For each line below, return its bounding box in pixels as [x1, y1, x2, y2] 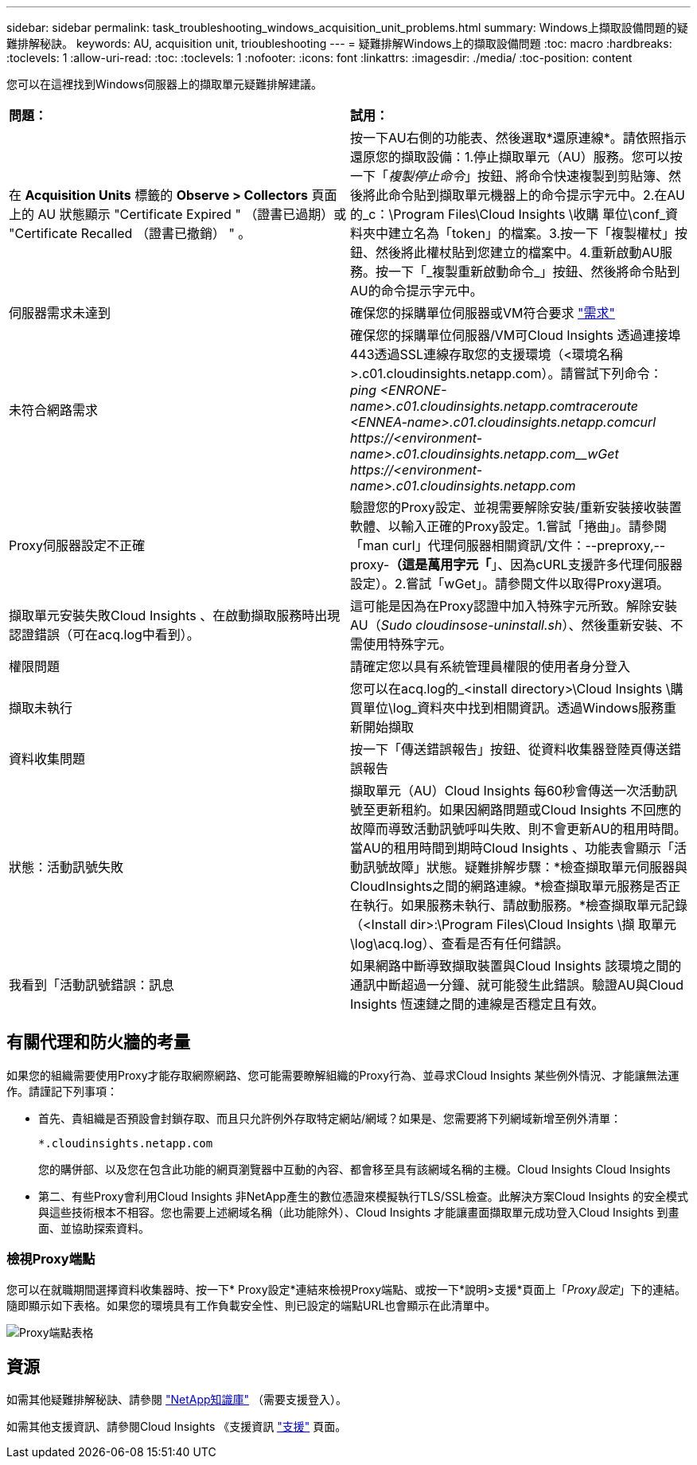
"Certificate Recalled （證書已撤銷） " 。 [9, 225, 251, 241]
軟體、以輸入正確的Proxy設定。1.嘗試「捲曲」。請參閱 [350, 518, 668, 534]
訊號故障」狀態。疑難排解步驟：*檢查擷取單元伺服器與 [363, 859, 688, 875]
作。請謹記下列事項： [6, 1084, 118, 1098]
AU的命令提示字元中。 [350, 283, 483, 299]
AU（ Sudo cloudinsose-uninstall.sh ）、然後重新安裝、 [350, 617, 671, 633]
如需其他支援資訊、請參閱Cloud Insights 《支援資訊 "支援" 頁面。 [6, 1420, 347, 1434]
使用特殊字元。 [363, 636, 453, 652]
